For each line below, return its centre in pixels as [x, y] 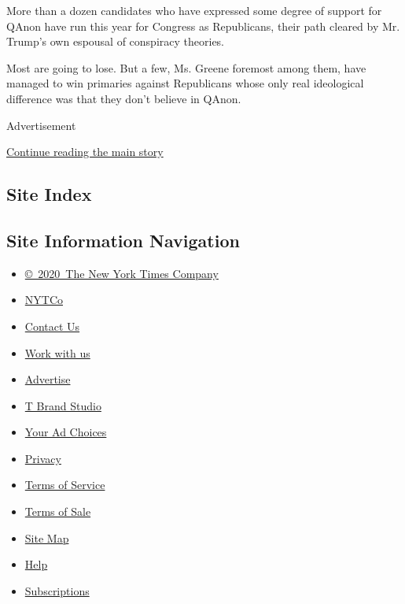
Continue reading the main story [85, 152]
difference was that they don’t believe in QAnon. [124, 98]
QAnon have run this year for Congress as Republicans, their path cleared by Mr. [203, 26]
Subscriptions [57, 590]
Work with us [57, 352]
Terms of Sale [58, 511]
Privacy [43, 458]
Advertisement [41, 125]
